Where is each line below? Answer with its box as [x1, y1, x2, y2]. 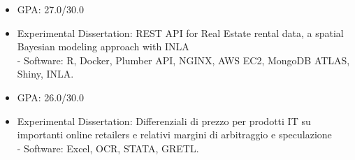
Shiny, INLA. [17, 66, 74, 81]
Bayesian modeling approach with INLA [17, 39, 189, 54]
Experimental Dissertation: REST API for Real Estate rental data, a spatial [17, 25, 344, 40]
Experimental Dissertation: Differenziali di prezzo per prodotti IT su [17, 113, 311, 128]
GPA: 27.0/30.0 [17, 2, 84, 16]
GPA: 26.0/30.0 [17, 89, 84, 104]
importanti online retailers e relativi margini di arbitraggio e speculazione [17, 127, 332, 142]
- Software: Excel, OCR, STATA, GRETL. [17, 140, 199, 155]
